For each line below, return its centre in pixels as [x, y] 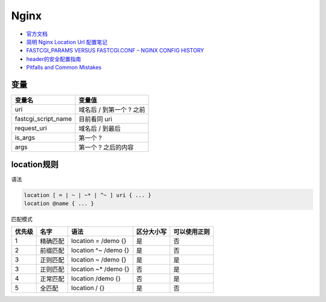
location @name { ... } [59, 203]
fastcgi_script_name [43, 119]
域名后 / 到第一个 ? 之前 [112, 110]
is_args [25, 137]
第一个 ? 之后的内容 [106, 148]
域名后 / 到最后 [100, 128]
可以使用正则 [191, 232]
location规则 [35, 165]
